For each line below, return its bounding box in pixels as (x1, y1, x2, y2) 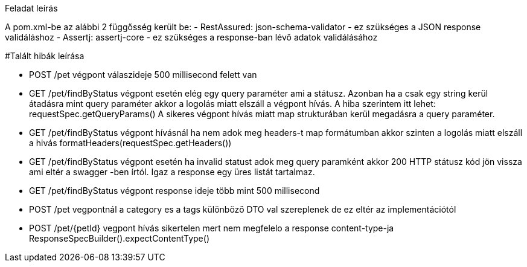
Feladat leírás (5, 3, 58, 13)
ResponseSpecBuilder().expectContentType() (29, 233, 209, 243)
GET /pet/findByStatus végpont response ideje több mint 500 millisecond (29, 185, 320, 196)
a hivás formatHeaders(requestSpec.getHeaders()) (29, 138, 232, 148)
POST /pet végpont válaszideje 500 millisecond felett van (29, 69, 257, 80)
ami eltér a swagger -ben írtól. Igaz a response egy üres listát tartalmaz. (29, 167, 315, 177)
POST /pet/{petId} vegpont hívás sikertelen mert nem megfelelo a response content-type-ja (29, 223, 394, 233)
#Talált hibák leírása (5, 51, 85, 61)
